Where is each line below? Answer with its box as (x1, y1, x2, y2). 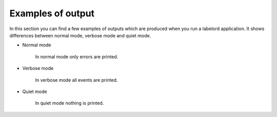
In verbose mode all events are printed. (35, 77, 118, 83)
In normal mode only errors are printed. (35, 54, 118, 60)
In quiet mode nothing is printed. (35, 100, 104, 106)
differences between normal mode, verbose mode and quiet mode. (9, 32, 151, 38)
